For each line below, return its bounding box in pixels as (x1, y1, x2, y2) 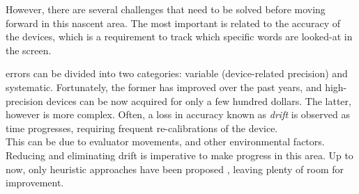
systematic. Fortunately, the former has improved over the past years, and (6, 79, 322, 94)
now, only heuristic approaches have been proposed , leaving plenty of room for (6, 161, 344, 176)
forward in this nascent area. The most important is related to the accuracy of (6, 15, 341, 30)
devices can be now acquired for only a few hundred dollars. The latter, (46, 93, 351, 108)
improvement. (6, 175, 64, 190)
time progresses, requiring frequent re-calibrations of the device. (6, 120, 278, 135)
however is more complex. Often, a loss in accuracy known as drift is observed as (6, 107, 350, 122)
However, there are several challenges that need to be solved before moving (6, 2, 326, 16)
